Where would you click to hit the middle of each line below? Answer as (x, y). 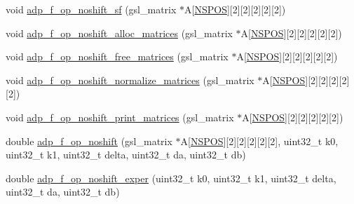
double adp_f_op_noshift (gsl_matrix (89, 141)
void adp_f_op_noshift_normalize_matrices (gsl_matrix (130, 80)
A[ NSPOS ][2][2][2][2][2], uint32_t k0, (259, 141)
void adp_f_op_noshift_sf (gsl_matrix (91, 9)
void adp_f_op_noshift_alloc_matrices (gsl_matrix (119, 33)
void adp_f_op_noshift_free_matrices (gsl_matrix (117, 56)
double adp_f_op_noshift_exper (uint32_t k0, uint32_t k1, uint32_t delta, (171, 178)
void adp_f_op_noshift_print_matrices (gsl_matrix (120, 117)
